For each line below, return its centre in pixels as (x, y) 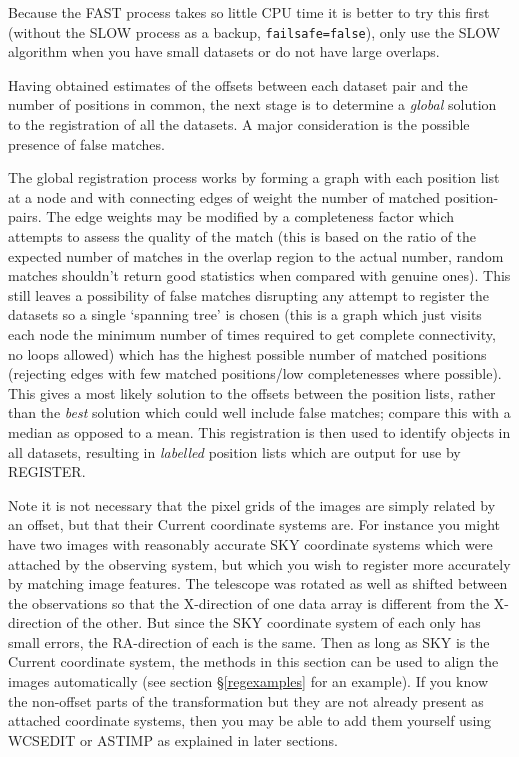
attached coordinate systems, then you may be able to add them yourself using (250, 720)
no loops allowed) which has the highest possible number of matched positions (247, 353)
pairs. (25, 216)
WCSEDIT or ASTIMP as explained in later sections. (173, 739)
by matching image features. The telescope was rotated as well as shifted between (258, 583)
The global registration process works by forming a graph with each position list (254, 177)
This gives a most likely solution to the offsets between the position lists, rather (252, 392)
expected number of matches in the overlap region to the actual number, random (256, 255)
